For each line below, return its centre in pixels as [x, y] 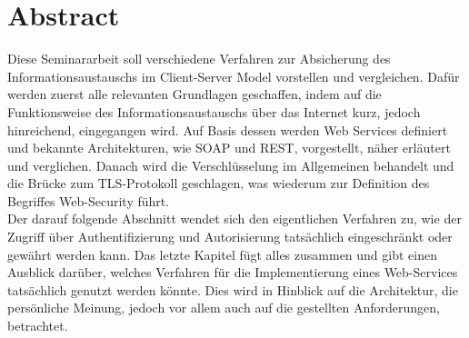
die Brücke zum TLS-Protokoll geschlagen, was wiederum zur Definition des [219, 183]
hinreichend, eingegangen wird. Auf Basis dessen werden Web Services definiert [228, 129]
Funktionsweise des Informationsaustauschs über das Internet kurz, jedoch [214, 111]
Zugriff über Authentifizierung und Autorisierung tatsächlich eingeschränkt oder [230, 237]
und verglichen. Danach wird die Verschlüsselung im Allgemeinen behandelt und [231, 165]
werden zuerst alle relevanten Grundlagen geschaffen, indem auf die [195, 94]
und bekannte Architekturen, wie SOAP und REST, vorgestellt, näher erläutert [229, 148]
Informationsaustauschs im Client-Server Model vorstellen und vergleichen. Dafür [234, 76]
